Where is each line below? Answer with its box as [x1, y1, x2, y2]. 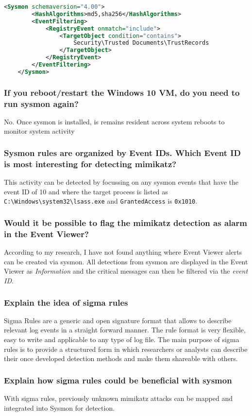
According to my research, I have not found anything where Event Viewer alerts [4, 247, 242, 257]
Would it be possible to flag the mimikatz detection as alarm [4, 216, 247, 228]
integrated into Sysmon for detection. [4, 402, 115, 413]
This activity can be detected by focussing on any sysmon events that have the [4, 177, 239, 187]
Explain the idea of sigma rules [4, 296, 128, 308]
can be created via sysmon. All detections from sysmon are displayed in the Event [4, 256, 248, 266]
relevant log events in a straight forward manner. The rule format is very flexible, [4, 325, 246, 335]
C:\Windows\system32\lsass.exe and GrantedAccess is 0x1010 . [4, 196, 198, 206]
